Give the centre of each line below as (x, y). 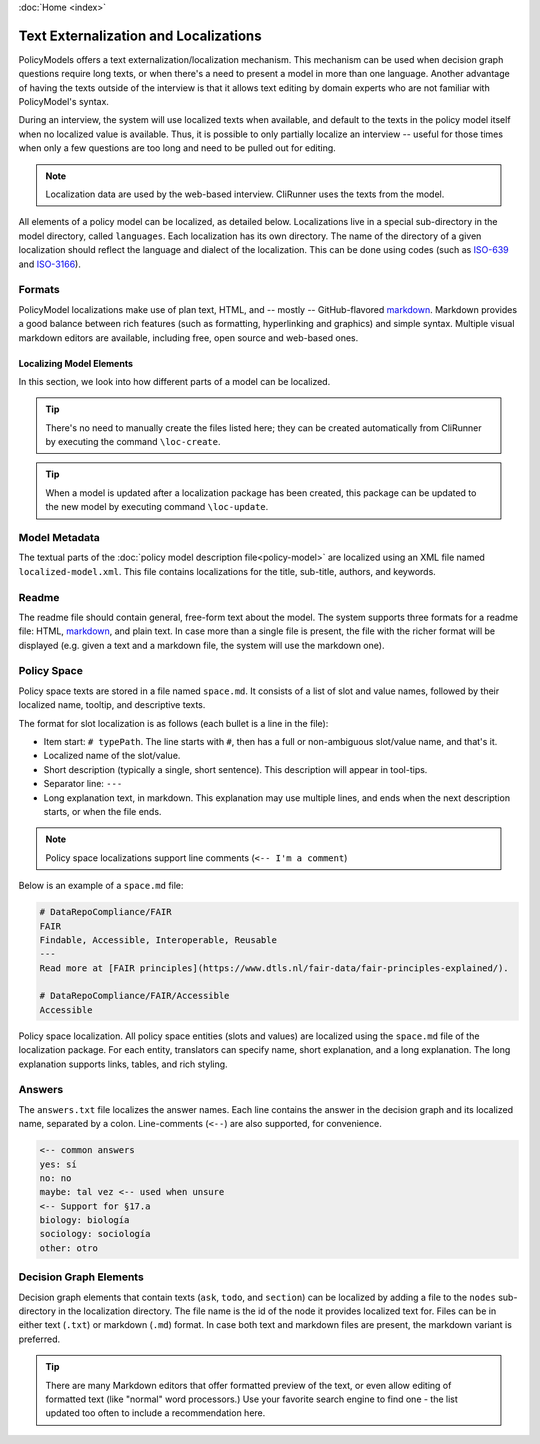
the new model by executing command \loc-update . (157, 507)
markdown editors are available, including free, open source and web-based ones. (188, 337)
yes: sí (58, 1164)
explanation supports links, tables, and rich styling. (123, 1064)
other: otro (69, 1248)
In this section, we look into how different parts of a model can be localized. (174, 381)
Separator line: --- (83, 784)
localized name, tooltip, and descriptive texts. (112, 705)
